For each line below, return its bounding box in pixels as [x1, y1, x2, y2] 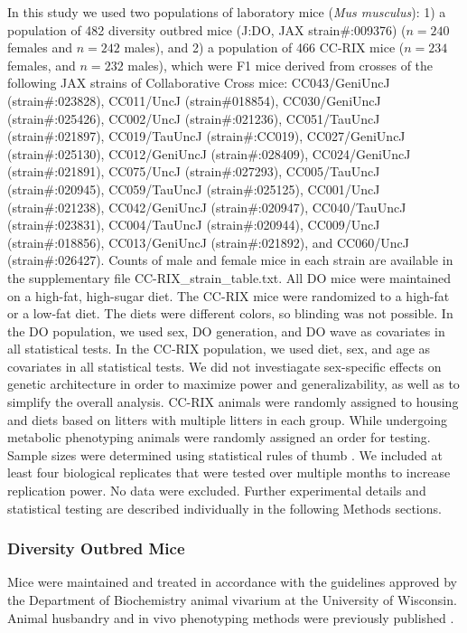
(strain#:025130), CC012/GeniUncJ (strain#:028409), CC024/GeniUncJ [7, 144, 411, 163]
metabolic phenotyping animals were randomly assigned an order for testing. [7, 428, 431, 447]
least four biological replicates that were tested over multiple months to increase [7, 463, 451, 482]
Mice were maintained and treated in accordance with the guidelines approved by [7, 572, 458, 591]
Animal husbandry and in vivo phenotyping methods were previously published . [7, 608, 454, 627]
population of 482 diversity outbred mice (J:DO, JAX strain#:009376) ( [7, 20, 406, 39]
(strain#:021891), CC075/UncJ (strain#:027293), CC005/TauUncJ [7, 162, 380, 181]
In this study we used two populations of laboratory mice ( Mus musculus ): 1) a [7, 3, 446, 21]
